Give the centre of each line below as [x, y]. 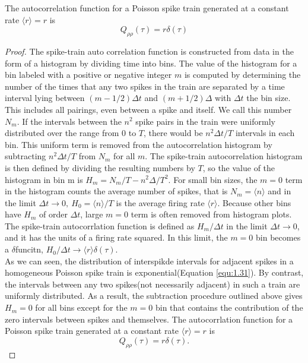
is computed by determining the [242, 75]
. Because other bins [254, 202]
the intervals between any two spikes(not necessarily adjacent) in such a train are [153, 284]
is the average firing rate [160, 202]
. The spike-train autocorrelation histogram [224, 156]
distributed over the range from [62, 133]
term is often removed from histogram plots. [211, 214]
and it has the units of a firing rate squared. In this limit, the [116, 237]
